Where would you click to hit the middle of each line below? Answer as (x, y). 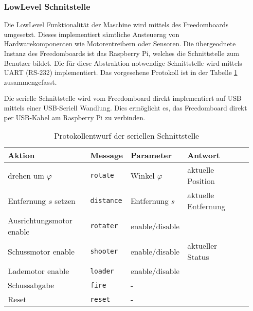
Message (107, 155)
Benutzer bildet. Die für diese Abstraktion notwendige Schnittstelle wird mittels (123, 63)
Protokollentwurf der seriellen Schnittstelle (126, 136)
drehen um (26, 175)
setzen (65, 201)
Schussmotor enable (41, 251)
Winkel (143, 175)
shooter (104, 251)
